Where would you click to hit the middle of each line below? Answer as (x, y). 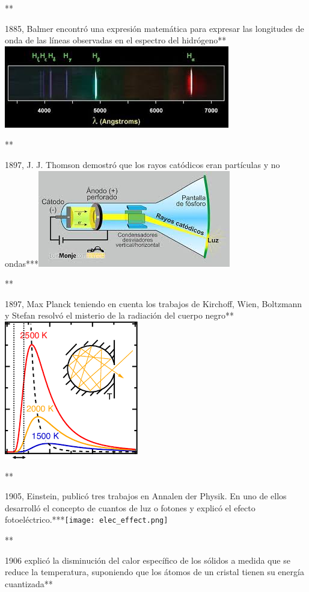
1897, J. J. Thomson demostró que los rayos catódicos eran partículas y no (142, 164)
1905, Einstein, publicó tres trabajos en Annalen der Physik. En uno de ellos (146, 496)
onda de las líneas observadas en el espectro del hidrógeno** (116, 40)
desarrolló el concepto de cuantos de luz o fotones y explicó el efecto (130, 507)
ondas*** (22, 263)
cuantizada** (29, 583)
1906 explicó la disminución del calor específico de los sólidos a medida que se (148, 560)
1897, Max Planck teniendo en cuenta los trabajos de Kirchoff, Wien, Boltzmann (154, 303)
